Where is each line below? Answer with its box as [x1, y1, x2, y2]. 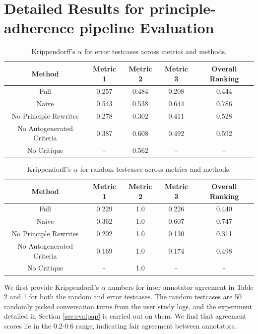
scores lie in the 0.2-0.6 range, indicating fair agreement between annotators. [4, 320, 237, 331]
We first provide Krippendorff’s [4, 281, 99, 292]
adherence [4, 17, 74, 38]
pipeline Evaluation [79, 17, 214, 38]
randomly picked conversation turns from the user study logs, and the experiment [4, 301, 252, 311]
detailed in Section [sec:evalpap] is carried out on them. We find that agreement [4, 311, 247, 321]
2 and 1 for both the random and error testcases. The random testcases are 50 [4, 291, 242, 302]
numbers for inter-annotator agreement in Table [108, 281, 254, 292]
